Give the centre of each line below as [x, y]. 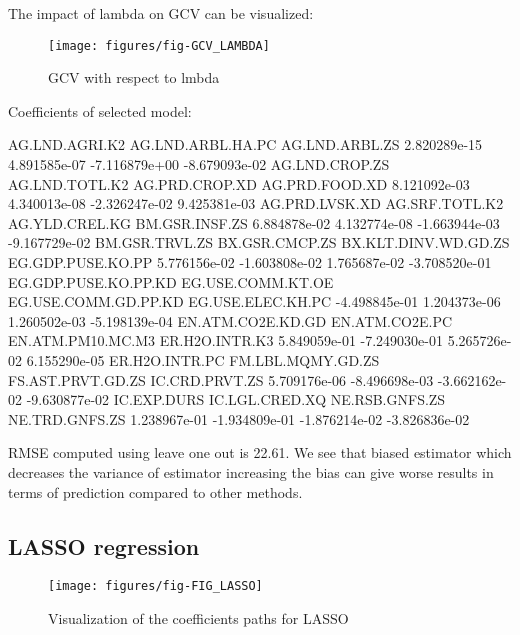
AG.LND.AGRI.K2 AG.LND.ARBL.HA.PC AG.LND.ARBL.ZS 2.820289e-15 [245, 144]
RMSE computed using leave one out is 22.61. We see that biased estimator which [260, 452]
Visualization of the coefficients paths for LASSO [198, 617]
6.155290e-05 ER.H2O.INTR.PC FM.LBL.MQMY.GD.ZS [203, 359]
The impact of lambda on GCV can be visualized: [161, 13]
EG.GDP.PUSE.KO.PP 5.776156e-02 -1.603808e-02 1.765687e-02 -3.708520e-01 [250, 262]
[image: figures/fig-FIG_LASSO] [155, 586]
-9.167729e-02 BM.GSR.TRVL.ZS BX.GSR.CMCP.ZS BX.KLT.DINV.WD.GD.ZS [259, 242]
